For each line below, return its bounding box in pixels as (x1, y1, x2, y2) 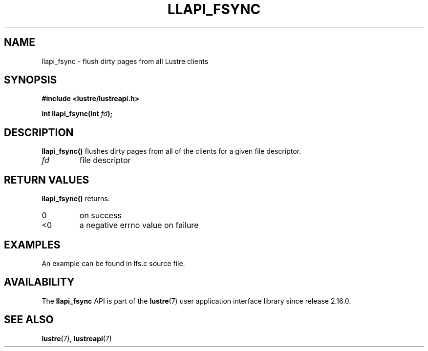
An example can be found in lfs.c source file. (42, 259, 185, 268)
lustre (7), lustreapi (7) (42, 334, 112, 343)
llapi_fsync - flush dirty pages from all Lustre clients (42, 57, 209, 65)
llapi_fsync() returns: (42, 194, 110, 203)
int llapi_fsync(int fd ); (42, 109, 113, 118)
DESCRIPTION (4, 126, 74, 139)
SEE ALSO (4, 313, 54, 326)
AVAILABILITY (4, 276, 75, 289)
